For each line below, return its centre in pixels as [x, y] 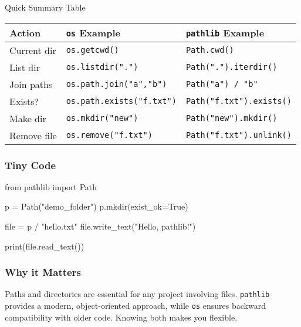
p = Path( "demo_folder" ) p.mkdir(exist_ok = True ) [97, 206]
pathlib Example [225, 32]
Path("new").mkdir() [231, 118]
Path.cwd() [210, 50]
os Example [93, 32]
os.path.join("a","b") [116, 84]
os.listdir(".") [102, 67]
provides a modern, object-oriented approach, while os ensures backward [135, 306]
